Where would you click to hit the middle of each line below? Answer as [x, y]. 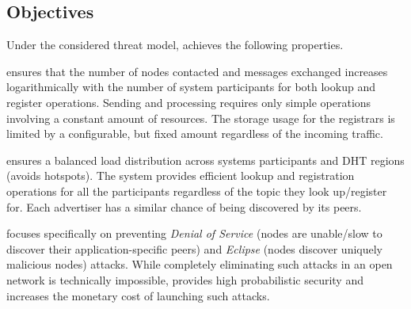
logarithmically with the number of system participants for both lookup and [191, 87]
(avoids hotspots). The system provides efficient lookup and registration [181, 175]
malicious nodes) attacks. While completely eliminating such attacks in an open [200, 264]
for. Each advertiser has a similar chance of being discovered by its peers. [184, 206]
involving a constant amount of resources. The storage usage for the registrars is [201, 118]
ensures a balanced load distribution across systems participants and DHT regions [205, 160]
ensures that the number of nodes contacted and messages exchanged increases [197, 71]
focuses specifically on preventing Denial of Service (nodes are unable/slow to [194, 233]
